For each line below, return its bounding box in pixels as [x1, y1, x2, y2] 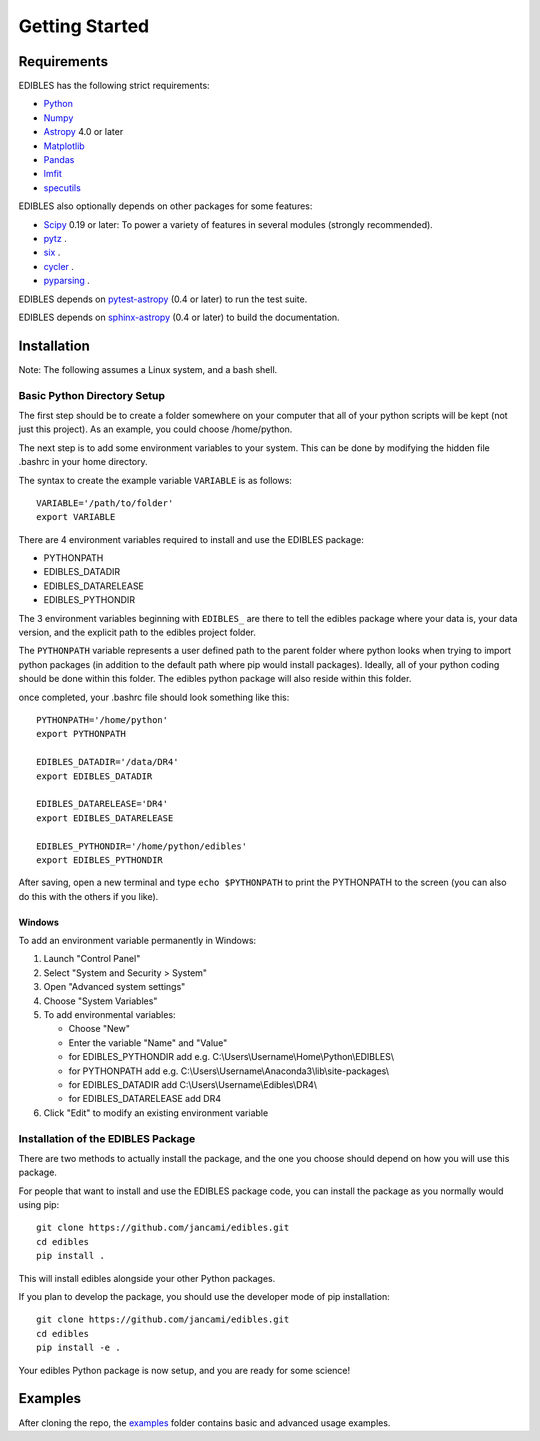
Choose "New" [68, 1023, 130, 1035]
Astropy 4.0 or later [43, 126, 124, 138]
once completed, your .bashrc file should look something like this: [18, 691, 290, 703]
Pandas [43, 154, 75, 166]
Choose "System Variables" [43, 995, 158, 1007]
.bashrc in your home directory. [18, 456, 149, 468]
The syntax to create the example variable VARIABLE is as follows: [18, 474, 292, 486]
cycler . [43, 260, 75, 272]
